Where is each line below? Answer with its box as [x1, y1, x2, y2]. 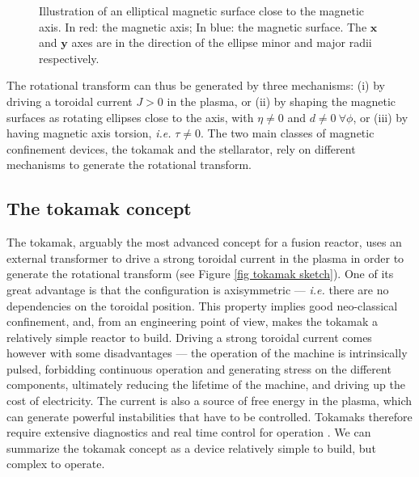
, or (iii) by [353, 108, 408, 125]
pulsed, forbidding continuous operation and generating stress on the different [6, 360, 391, 377]
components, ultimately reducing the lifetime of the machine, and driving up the [6, 376, 405, 393]
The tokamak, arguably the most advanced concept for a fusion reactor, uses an [6, 234, 402, 251]
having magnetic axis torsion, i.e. [6, 125, 171, 141]
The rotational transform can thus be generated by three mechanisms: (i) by [6, 77, 385, 94]
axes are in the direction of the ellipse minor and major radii [71, 34, 372, 51]
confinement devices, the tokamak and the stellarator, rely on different [6, 140, 356, 157]
